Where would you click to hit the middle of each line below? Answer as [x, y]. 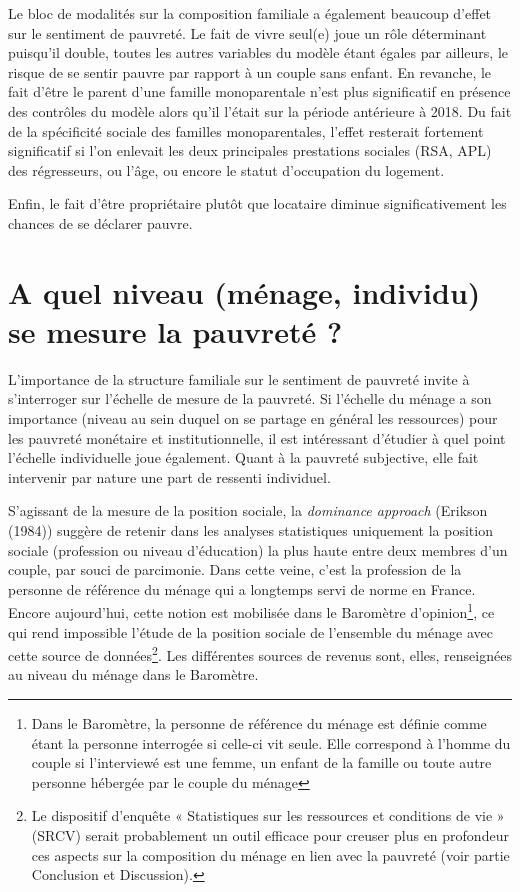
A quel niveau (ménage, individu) [244, 291]
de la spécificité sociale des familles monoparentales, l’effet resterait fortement [246, 130]
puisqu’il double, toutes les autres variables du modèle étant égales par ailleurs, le [258, 52]
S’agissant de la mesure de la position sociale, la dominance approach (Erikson [248, 510]
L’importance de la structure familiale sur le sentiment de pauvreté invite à [239, 378]
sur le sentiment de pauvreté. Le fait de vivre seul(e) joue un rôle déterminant [247, 32]
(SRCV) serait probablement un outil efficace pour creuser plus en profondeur [270, 835]
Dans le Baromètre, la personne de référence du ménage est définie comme [259, 723]
